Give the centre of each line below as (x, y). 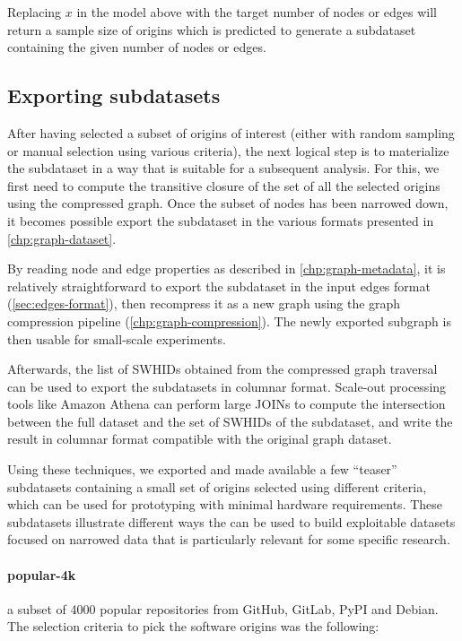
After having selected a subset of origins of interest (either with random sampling (231, 132)
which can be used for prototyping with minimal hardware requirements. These (225, 504)
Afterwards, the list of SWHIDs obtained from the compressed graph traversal (222, 369)
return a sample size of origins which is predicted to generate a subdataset (212, 29)
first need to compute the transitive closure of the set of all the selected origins (224, 185)
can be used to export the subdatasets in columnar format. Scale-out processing (227, 386)
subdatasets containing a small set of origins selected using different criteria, (217, 486)
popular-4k (42, 574)
